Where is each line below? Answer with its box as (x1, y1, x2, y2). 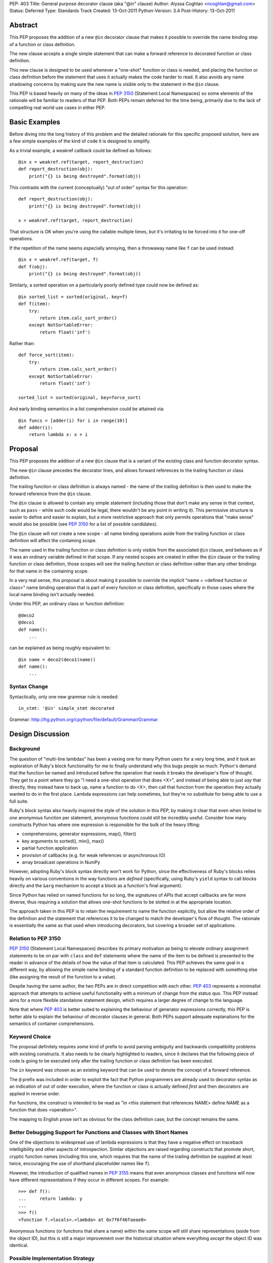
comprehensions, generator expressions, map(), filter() (22, 831, 136, 837)
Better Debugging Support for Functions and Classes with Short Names (9, 1129, 188, 1136)
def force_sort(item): (18, 352, 75, 358)
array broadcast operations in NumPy (22, 859, 101, 865)
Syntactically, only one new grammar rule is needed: (9, 694, 119, 700)
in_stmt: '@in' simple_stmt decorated (18, 705, 115, 711)
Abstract (9, 21, 38, 30)
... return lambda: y (18, 1195, 83, 1201)
